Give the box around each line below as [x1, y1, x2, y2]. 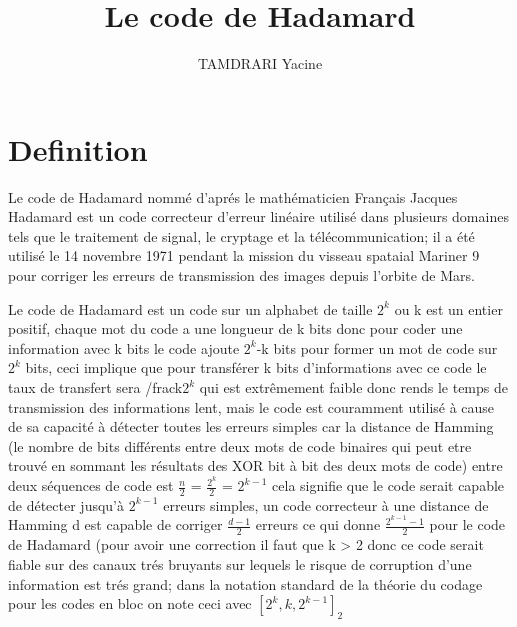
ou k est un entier [394, 298, 503, 319]
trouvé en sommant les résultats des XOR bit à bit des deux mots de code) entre [8, 455, 503, 476]
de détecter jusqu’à [8, 494, 125, 515]
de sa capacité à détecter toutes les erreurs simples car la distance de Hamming [8, 416, 494, 437]
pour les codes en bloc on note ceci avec [8, 593, 252, 614]
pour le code [429, 514, 506, 535]
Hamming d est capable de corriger [8, 514, 223, 535]
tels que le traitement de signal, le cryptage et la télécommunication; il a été [8, 225, 475, 246]
